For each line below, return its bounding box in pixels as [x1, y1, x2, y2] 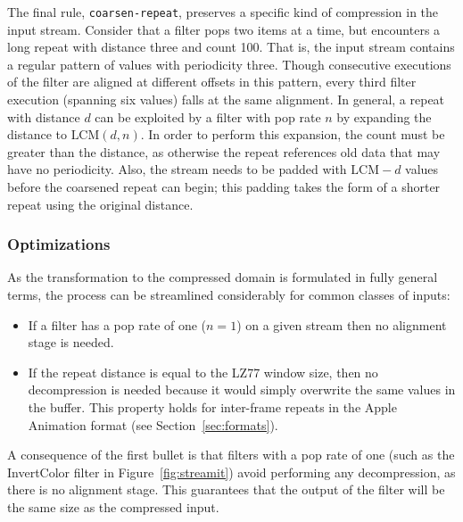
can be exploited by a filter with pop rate [95, 107, 321, 126]
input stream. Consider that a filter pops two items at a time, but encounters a [7, 20, 441, 38]
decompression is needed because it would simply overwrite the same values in [28, 380, 456, 399]
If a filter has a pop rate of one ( [28, 315, 207, 334]
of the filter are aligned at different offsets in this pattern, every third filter [7, 72, 417, 91]
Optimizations [7, 233, 111, 255]
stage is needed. [28, 333, 114, 352]
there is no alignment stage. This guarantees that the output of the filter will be [7, 480, 445, 499]
